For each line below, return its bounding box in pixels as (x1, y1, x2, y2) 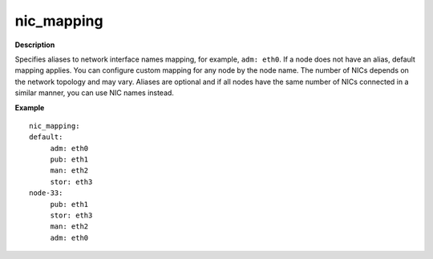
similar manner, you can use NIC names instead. (14, 88, 174, 98)
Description (14, 40, 55, 50)
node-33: (29, 189, 63, 197)
